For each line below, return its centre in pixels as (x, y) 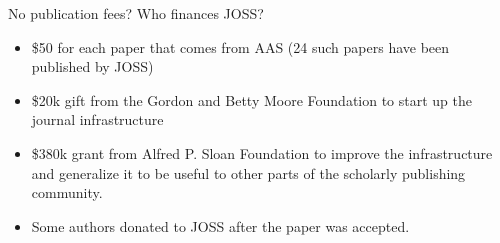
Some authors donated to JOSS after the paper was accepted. (220, 225)
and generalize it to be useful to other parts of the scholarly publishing (248, 172)
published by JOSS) (92, 66)
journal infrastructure (97, 119)
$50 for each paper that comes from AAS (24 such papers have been (240, 46)
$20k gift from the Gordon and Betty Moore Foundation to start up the (252, 99)
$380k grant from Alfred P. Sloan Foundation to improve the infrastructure (262, 152)
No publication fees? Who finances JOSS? (136, 13)
